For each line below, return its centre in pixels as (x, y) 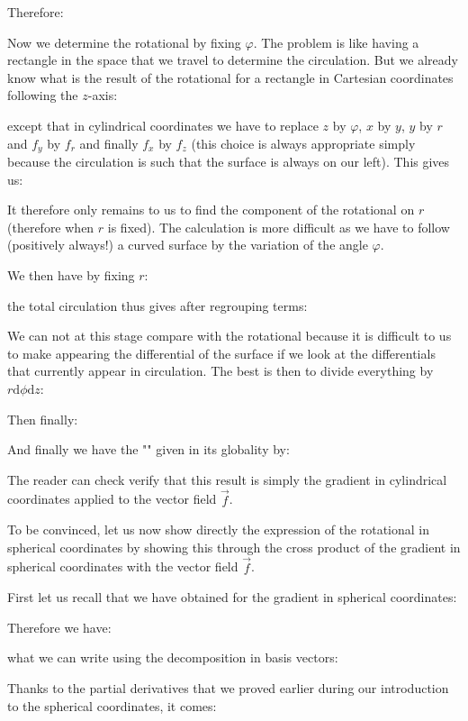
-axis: (103, 95)
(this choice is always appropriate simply (303, 143)
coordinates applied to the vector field (112, 499)
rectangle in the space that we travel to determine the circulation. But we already (233, 60)
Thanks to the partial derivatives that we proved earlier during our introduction (228, 687)
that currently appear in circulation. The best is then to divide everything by (220, 371)
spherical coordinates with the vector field (123, 566)
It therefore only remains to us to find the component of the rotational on (211, 210)
